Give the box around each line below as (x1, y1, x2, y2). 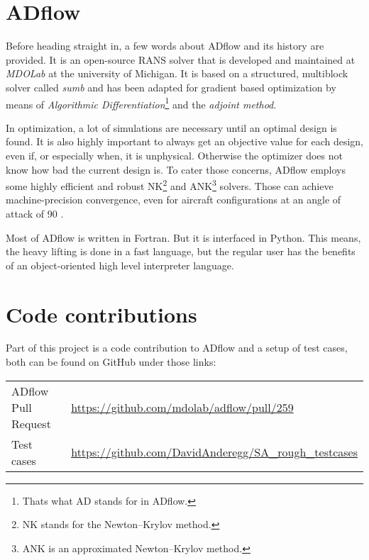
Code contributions (6, 299, 197, 328)
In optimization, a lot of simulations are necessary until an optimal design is (6, 120, 337, 135)
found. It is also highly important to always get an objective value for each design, (6, 134, 363, 149)
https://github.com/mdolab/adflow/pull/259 (71, 398, 294, 415)
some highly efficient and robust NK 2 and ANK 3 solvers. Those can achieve (6, 177, 334, 193)
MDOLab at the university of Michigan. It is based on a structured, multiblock (6, 66, 348, 81)
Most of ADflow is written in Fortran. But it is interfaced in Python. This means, (6, 230, 361, 245)
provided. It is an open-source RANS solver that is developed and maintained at (6, 52, 356, 67)
